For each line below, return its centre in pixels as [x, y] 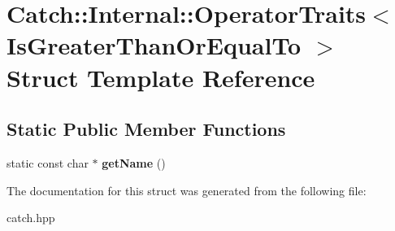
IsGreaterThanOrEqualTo [154, 45]
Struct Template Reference [161, 77]
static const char [48, 162]
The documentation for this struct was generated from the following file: [187, 190]
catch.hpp [31, 218]
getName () [134, 162]
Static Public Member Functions [146, 129]
